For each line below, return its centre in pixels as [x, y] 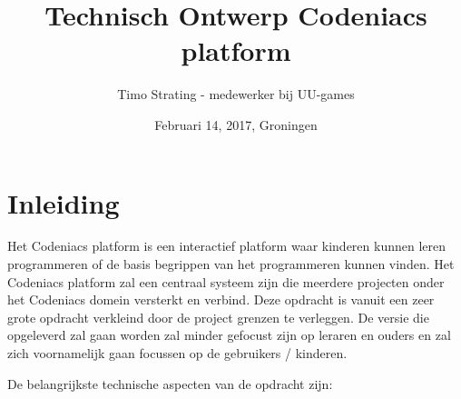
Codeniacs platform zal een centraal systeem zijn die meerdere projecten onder [226, 281]
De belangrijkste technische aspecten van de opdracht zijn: [170, 383]
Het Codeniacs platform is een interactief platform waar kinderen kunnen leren [227, 246]
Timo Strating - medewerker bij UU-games [236, 94]
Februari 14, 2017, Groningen [236, 124]
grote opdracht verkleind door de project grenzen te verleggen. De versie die [218, 317]
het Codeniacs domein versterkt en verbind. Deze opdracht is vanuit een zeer [221, 299]
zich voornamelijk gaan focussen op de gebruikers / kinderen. [177, 353]
